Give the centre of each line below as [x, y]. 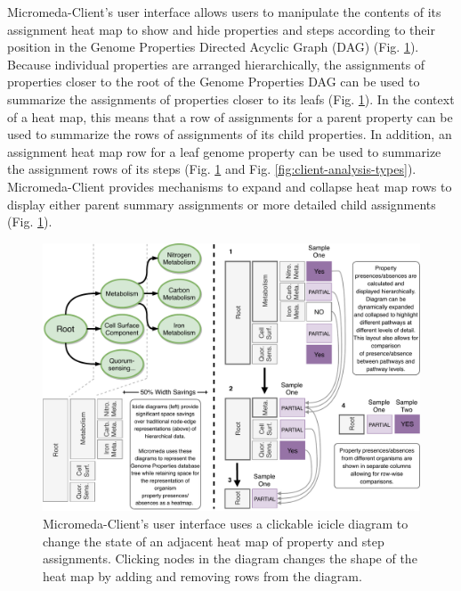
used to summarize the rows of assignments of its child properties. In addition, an [230, 134]
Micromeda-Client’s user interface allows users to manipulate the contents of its [224, 12]
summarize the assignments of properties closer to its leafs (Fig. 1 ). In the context [231, 98]
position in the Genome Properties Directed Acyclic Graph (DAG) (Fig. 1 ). [213, 47]
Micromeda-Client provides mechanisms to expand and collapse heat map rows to [230, 186]
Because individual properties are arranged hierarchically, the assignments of [216, 64]
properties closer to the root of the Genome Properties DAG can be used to [214, 82]
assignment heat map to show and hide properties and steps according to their [221, 29]
